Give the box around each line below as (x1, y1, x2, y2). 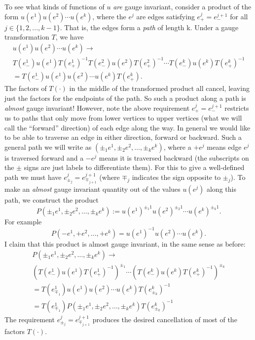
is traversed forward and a (4, 152, 84, 163)
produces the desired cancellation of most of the (92, 314, 237, 324)
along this (206, 184, 236, 194)
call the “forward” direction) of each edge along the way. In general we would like (4, 122, 251, 132)
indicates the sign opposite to (132, 171, 221, 182)
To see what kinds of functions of (4, 1, 105, 11)
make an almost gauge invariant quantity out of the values (4, 184, 181, 194)
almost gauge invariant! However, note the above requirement (4, 102, 190, 113)
